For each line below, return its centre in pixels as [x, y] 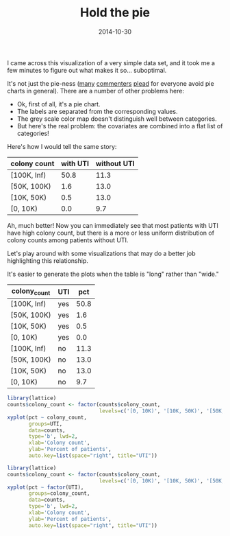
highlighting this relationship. [48, 260]
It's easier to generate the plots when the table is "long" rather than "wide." [113, 274]
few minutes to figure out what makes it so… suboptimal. [87, 70]
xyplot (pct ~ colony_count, [47, 417]
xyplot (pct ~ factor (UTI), [46, 487]
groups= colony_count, [59, 493]
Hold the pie [115, 13]
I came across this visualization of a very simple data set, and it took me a [111, 62]
